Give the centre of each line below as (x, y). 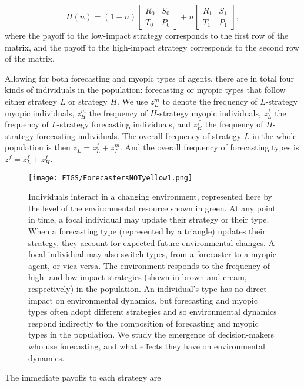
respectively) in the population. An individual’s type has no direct (148, 288)
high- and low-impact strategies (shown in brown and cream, (138, 277)
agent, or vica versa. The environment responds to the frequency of (149, 265)
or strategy (88, 101)
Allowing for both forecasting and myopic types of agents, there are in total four (149, 78)
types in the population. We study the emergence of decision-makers (151, 334)
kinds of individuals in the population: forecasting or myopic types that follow (145, 90)
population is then (38, 147)
